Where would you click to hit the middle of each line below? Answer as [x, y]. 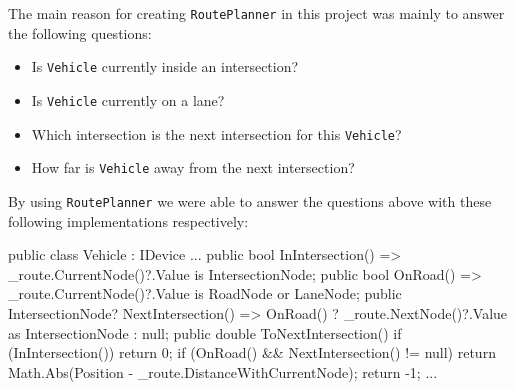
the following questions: [80, 32]
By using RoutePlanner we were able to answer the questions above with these [250, 200]
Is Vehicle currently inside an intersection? [165, 66]
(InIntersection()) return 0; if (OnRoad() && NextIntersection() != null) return [252, 352]
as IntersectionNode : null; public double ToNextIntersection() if [205, 332]
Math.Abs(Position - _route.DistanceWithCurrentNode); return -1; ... [223, 371]
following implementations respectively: [128, 220]
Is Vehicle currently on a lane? [128, 99]
